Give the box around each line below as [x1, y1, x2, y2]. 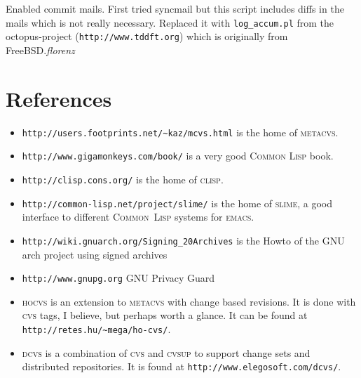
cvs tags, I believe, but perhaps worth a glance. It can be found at [22, 308, 308, 322]
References [6, 84, 112, 112]
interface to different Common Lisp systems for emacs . [22, 209, 254, 224]
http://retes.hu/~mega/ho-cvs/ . [22, 321, 171, 336]
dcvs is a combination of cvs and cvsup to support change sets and [22, 345, 311, 360]
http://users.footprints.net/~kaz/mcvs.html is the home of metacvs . [22, 124, 339, 139]
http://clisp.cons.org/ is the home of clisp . [22, 171, 224, 186]
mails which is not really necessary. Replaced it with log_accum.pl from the [6, 15, 334, 30]
